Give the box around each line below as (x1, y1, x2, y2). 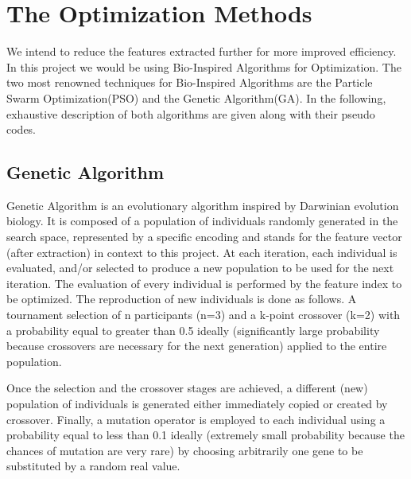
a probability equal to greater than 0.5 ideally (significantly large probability (6, 321, 380, 338)
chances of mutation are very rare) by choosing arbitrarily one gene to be (6, 442, 363, 458)
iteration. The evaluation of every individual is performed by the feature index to (6, 275, 402, 291)
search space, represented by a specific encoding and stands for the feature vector (6, 228, 402, 245)
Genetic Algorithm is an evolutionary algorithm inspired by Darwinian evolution (6, 197, 399, 213)
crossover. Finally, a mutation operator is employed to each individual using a (6, 411, 386, 427)
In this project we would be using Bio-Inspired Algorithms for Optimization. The (6, 58, 401, 75)
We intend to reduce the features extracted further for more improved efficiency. (6, 43, 397, 60)
